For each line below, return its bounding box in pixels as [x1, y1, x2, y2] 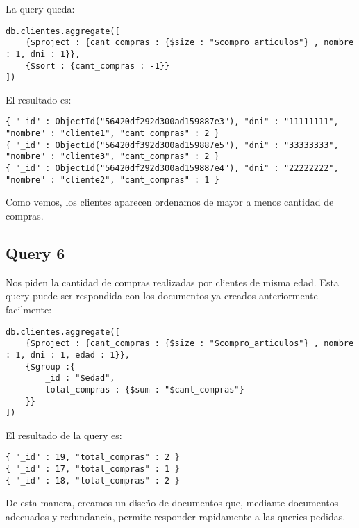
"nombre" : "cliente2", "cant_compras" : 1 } [6, 174, 219, 185]
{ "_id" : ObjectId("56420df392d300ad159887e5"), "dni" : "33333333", [6, 140, 339, 150]
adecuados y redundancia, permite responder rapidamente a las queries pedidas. [6, 509, 346, 523]
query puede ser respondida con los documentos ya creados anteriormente [6, 288, 318, 303]
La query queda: [6, 1, 75, 15]
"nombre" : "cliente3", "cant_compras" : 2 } [6, 151, 219, 162]
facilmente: [6, 302, 52, 316]
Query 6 [6, 242, 65, 263]
